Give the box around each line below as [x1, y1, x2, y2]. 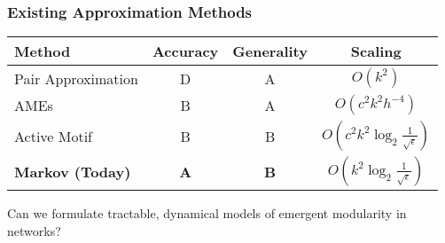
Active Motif [14, 125, 93, 146]
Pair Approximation [14, 67, 138, 89]
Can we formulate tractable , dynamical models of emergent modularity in [7, 204, 407, 223]
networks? [7, 221, 61, 239]
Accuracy [152, 41, 219, 62]
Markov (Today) [14, 161, 131, 182]
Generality [232, 41, 308, 62]
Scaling [350, 41, 402, 62]
